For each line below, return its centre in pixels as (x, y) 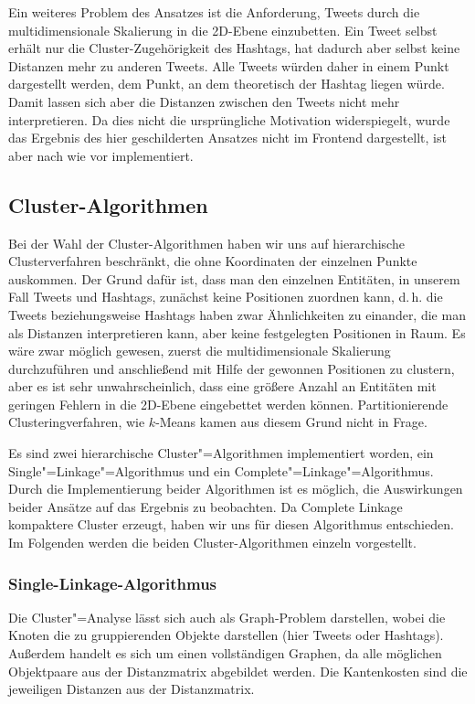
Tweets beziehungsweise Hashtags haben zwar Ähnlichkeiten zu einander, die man (237, 314)
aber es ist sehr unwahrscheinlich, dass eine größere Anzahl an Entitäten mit (222, 386)
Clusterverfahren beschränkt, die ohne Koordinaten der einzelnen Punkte (213, 261)
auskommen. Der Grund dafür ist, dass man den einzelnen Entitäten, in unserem (234, 278)
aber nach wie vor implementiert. (101, 155)
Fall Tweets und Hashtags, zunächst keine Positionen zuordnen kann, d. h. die (226, 297)
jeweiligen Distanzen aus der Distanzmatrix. (132, 689)
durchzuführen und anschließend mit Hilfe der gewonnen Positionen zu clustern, (232, 368)
